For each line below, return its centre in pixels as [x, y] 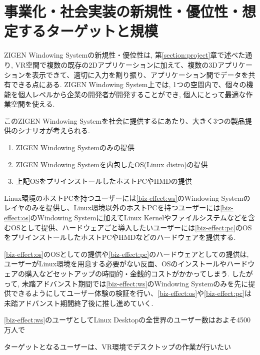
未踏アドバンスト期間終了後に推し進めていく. [79, 303]
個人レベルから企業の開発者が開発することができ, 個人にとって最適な [132, 94]
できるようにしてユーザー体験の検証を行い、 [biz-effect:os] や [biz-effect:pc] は [131, 293]
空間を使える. [33, 104]
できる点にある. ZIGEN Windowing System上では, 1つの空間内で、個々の [128, 84]
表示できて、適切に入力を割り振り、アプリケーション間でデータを [140, 74]
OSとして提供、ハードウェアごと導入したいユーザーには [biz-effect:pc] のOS [131, 227]
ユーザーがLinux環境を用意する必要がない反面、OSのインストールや [115, 264]
